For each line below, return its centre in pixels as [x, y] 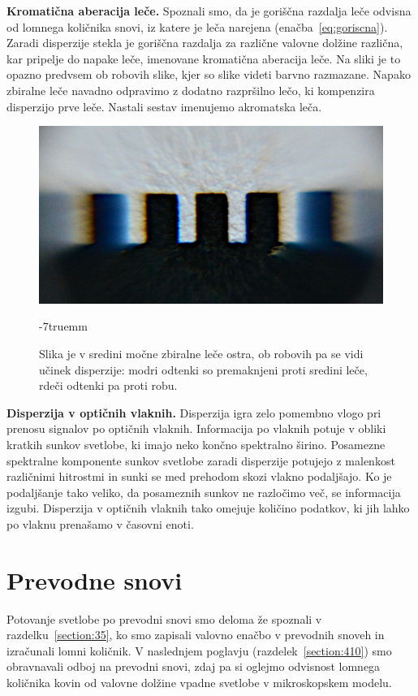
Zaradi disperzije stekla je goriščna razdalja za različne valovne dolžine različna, [205, 43]
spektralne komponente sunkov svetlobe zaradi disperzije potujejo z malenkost [201, 460]
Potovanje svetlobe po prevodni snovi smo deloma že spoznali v [164, 618]
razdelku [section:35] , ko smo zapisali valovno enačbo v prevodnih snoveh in [196, 635]
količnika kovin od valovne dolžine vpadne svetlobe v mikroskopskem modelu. [199, 682]
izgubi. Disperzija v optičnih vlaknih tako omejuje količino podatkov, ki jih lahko [208, 508]
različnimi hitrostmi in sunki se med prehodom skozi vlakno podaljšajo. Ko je [199, 476]
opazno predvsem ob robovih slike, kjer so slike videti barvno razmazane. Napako [209, 74]
